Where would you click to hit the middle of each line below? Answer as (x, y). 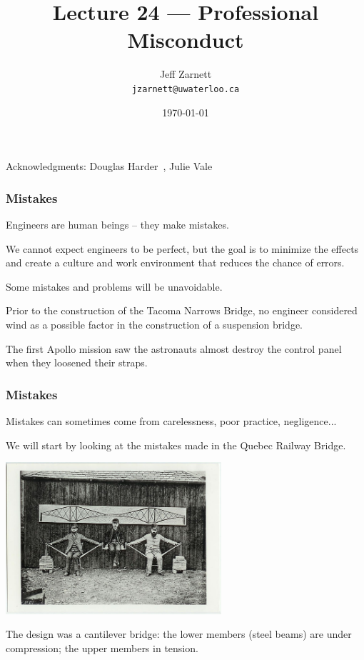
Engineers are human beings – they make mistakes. (117, 224)
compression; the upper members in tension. (102, 647)
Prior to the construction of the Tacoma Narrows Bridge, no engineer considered (182, 310)
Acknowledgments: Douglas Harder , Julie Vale (109, 166)
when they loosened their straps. (77, 362)
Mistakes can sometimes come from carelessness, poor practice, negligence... (171, 420)
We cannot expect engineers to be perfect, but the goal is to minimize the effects (182, 248)
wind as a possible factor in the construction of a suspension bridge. (155, 324)
